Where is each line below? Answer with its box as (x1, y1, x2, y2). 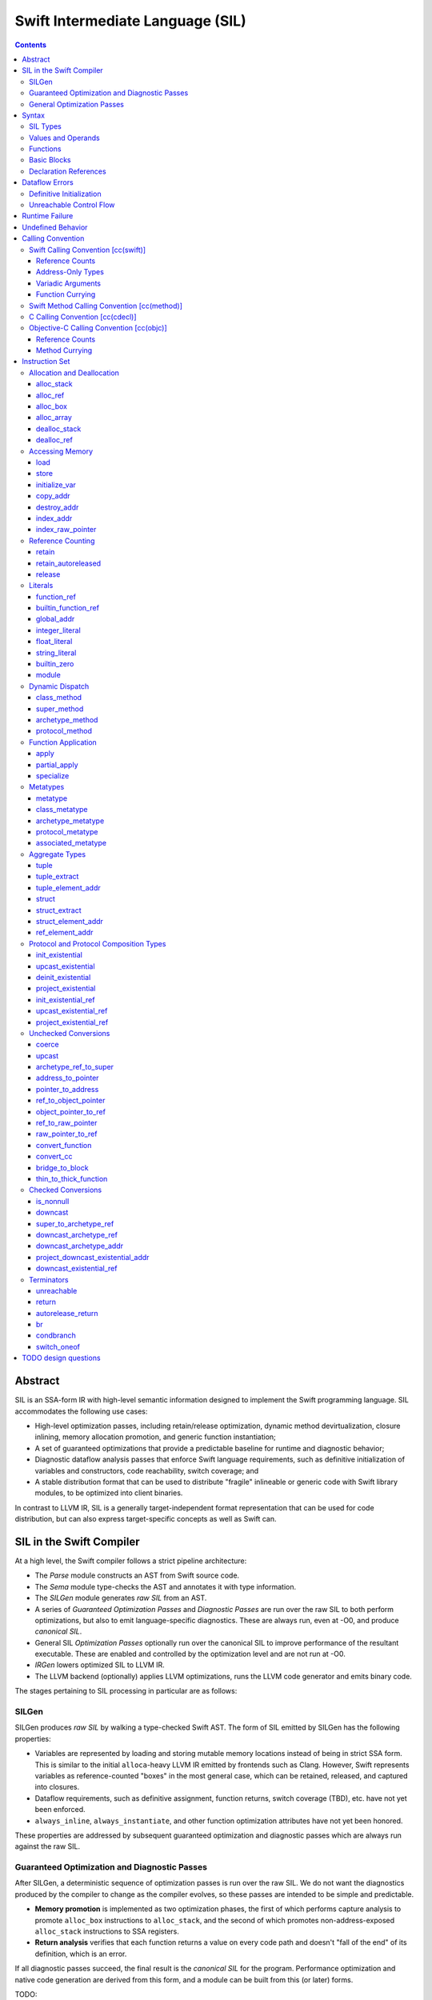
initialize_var (36, 480, 76, 490)
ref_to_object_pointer (36, 1096, 106, 1106)
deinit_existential (36, 972, 91, 982)
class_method (36, 693, 82, 702)
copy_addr (36, 491, 71, 501)
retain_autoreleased (36, 558, 102, 568)
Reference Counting (29, 536, 95, 546)
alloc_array (36, 413, 72, 422)
